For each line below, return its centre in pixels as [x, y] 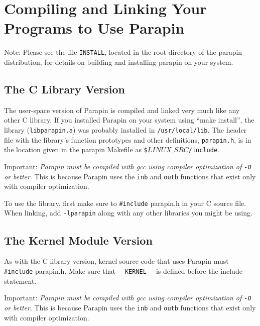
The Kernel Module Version [78, 240]
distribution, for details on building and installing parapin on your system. [119, 62]
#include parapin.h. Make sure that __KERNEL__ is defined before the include [123, 270]
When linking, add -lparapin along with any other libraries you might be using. [128, 213]
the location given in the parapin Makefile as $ [76, 149]
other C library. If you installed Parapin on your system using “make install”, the [129, 120]
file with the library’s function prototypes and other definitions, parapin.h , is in [128, 139]
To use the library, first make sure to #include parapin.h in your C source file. [125, 203]
